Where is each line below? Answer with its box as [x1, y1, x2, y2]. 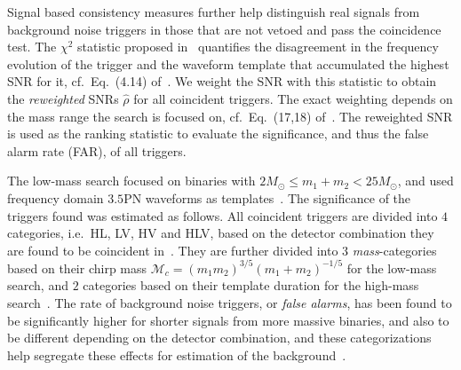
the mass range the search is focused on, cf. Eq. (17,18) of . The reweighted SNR [7, 106, 453, 125]
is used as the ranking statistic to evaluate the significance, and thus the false [7, 124, 429, 143]
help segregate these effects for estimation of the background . [7, 345, 346, 364]
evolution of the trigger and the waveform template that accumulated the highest [7, 54, 449, 73]
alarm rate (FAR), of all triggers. [7, 141, 187, 160]
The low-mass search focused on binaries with [7, 171, 256, 190]
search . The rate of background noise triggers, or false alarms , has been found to [7, 294, 452, 311]
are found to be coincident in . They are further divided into [7, 240, 338, 259]
